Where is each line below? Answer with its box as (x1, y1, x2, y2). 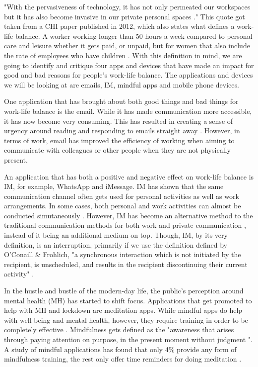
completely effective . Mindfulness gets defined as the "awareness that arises (4, 324, 234, 335)
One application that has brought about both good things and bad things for (4, 96, 239, 106)
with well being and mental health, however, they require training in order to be (4, 314, 248, 325)
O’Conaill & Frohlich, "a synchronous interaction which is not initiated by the (4, 249, 241, 260)
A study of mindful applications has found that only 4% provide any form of (4, 344, 237, 354)
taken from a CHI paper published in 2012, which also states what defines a (4, 21, 235, 31)
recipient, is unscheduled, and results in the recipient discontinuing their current (4, 259, 248, 269)
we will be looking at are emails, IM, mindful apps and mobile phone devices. (4, 79, 239, 90)
